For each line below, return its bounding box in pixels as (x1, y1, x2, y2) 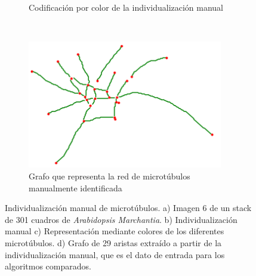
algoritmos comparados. (5, 260, 91, 272)
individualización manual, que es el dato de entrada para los (5, 248, 225, 261)
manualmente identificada (29, 181, 122, 194)
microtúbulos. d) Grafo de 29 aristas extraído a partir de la (5, 236, 222, 249)
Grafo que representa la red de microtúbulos (29, 169, 190, 182)
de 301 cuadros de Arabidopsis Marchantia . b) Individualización (5, 213, 238, 225)
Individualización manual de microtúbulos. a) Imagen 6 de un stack (5, 201, 252, 214)
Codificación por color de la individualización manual (29, 1, 224, 13)
